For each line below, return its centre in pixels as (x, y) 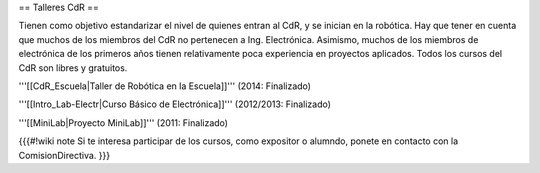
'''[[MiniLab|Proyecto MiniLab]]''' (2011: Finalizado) (123, 122)
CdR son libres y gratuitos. (73, 67)
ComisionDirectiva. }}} (64, 155)
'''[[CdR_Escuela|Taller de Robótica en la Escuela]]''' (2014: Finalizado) (165, 86)
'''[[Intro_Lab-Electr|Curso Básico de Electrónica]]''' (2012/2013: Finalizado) (175, 104)
